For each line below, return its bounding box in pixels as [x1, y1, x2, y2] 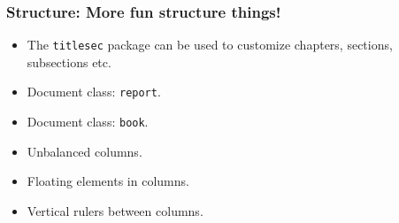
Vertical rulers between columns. [27, 201, 203, 219]
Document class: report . [27, 82, 161, 101]
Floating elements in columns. [27, 172, 189, 190]
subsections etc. [27, 52, 111, 71]
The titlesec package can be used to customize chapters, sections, [27, 35, 393, 54]
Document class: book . [27, 112, 149, 131]
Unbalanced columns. [27, 142, 142, 160]
